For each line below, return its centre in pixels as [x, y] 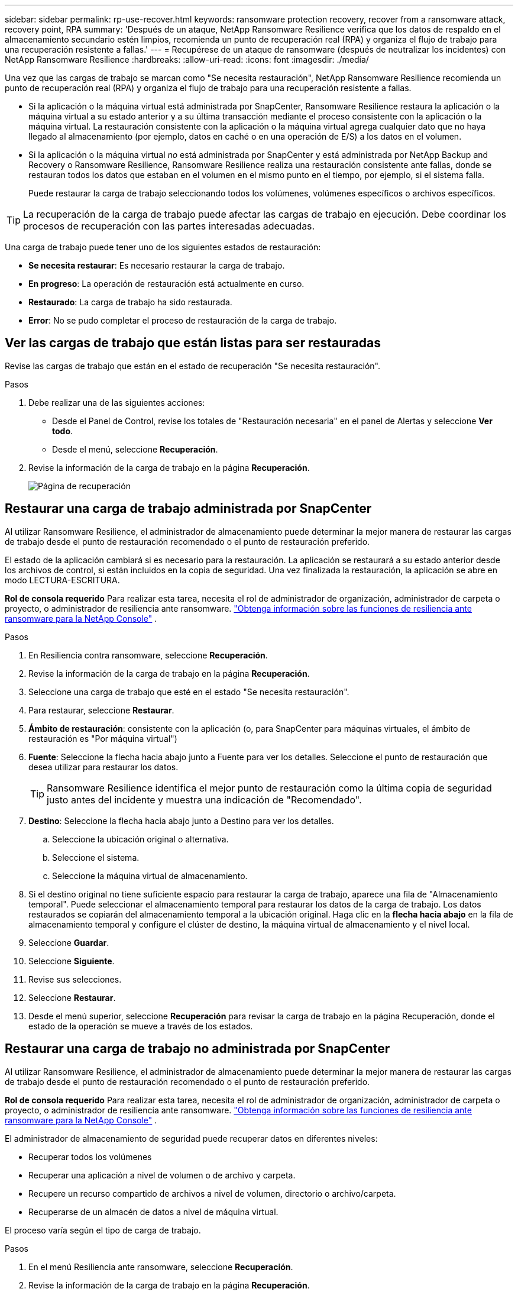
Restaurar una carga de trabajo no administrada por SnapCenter [198, 1049]
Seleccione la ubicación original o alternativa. [140, 839]
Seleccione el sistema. [96, 857]
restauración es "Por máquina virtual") [103, 738]
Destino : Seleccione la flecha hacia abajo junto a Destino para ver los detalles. [181, 821]
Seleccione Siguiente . [72, 961]
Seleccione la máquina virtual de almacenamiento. [150, 876]
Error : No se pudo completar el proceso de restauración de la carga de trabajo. [183, 320]
